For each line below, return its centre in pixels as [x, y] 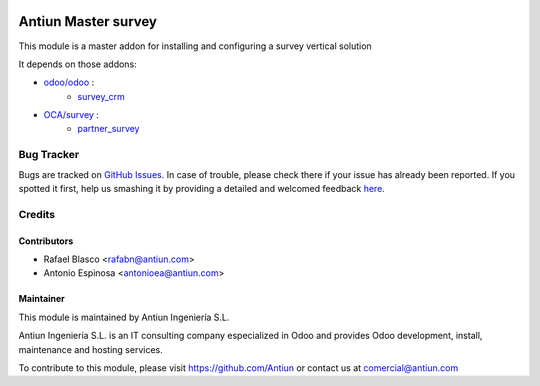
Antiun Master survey [87, 21]
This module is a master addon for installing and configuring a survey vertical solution [195, 46]
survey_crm [101, 96]
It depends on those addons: [77, 64]
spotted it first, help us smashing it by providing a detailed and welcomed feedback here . [201, 188]
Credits [36, 214]
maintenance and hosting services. [91, 349]
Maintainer [41, 299]
